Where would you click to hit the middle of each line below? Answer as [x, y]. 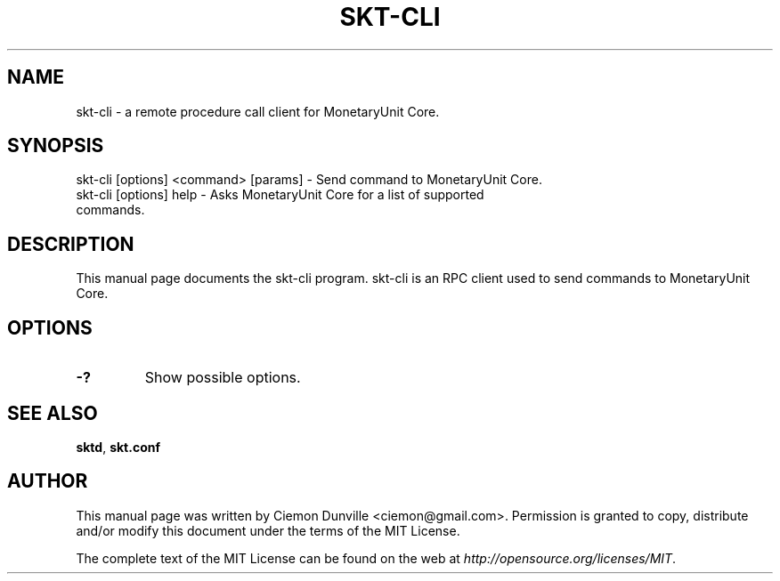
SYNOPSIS [56, 146]
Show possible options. [223, 378]
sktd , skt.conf [118, 447]
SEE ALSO [53, 413]
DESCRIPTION [71, 244]
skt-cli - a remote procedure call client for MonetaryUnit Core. [258, 111]
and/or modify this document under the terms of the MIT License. [268, 530]
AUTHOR [48, 481]
